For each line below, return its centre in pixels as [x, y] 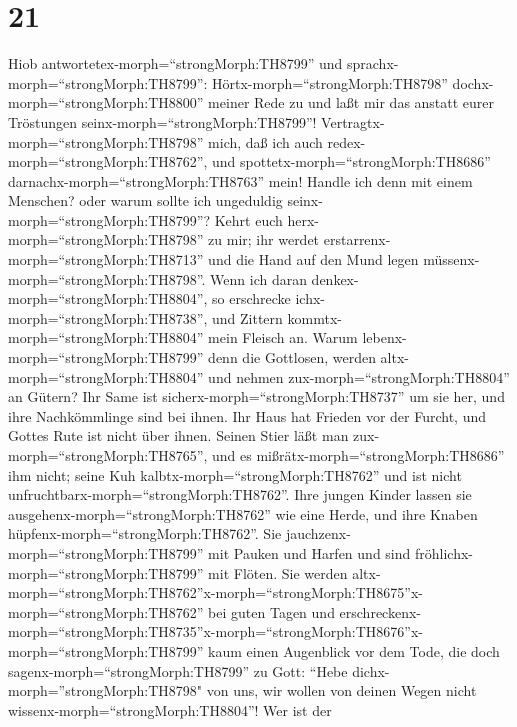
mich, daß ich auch [265, 141]
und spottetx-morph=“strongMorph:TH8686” [351, 161]
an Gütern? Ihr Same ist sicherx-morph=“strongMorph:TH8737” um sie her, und [256, 396]
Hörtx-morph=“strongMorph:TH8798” [330, 82]
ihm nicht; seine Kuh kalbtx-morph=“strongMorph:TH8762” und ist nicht [235, 474]
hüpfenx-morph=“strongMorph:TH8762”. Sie [145, 533]
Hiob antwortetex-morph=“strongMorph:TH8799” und [175, 63]
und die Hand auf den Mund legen [313, 259]
